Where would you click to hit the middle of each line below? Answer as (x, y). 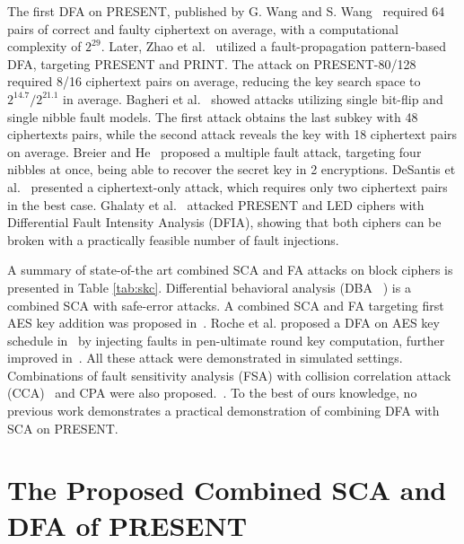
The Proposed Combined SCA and (227, 490)
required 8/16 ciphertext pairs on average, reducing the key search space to (214, 81)
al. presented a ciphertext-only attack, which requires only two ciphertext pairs (228, 186)
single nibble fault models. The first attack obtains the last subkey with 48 (213, 116)
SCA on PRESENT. (63, 428)
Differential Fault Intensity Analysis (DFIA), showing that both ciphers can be (224, 222)
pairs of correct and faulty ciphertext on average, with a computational (203, 28)
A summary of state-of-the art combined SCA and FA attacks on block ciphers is (230, 270)
